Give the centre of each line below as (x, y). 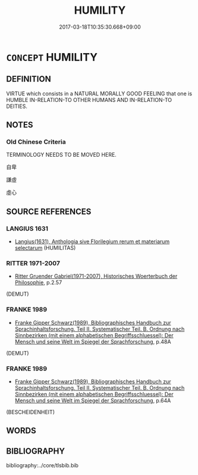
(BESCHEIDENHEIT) (31, 412)
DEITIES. (17, 106)
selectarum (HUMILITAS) (45, 248)
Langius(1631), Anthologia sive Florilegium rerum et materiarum (92, 241)
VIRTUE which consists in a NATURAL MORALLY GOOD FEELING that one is (99, 94)
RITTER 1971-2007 (33, 263)
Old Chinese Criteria (36, 142)
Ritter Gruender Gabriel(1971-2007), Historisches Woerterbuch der (96, 276)
